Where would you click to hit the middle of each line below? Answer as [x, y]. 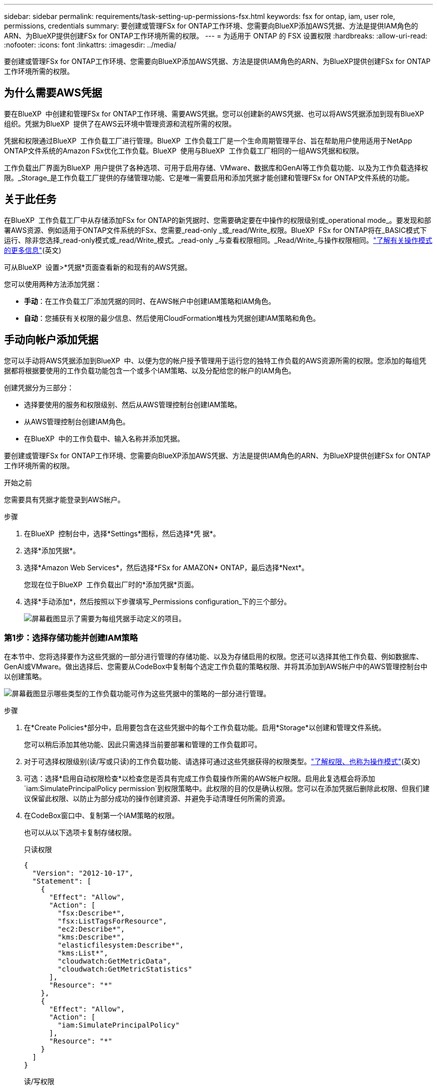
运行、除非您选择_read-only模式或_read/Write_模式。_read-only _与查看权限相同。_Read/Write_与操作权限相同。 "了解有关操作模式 [218, 240]
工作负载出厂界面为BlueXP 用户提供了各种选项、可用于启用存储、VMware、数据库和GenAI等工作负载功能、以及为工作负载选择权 [216, 167]
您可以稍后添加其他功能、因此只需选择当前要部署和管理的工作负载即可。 [143, 745]
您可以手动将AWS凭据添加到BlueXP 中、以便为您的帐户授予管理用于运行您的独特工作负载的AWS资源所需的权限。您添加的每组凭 [215, 360]
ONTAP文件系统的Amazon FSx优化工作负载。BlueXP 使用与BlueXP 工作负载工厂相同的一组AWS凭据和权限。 [184, 150]
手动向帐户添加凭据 [51, 340]
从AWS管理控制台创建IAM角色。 [77, 421]
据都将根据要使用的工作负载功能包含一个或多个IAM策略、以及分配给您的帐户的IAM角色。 [150, 370]
